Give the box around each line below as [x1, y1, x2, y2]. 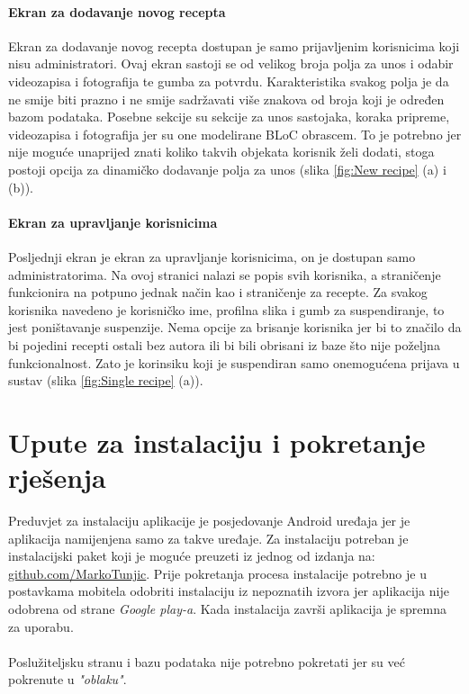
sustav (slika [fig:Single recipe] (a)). [8, 371, 203, 390]
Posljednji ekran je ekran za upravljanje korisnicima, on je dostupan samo [8, 247, 416, 266]
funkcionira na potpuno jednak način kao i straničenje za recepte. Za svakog [8, 283, 428, 302]
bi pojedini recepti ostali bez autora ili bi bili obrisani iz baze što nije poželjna [8, 335, 440, 354]
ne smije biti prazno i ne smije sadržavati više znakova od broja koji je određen [8, 89, 445, 108]
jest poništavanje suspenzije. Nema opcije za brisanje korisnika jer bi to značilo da [8, 318, 462, 337]
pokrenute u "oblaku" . [8, 670, 127, 689]
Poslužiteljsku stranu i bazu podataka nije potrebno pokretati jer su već [8, 652, 405, 671]
